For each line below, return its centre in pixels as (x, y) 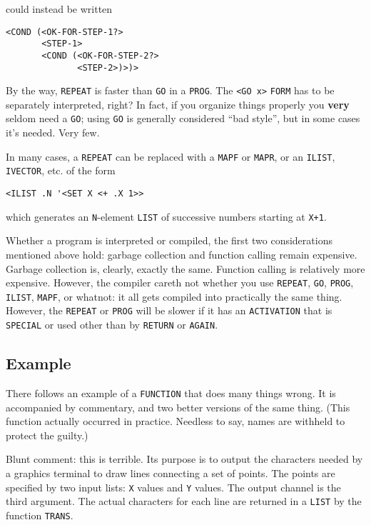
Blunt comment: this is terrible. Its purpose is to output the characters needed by (184, 459)
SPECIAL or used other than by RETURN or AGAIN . (112, 325)
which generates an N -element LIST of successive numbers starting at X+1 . (166, 216)
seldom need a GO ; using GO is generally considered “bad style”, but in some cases (183, 118)
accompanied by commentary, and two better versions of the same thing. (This (178, 407)
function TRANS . (40, 515)
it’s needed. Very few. (53, 132)
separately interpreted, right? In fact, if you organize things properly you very (178, 104)
